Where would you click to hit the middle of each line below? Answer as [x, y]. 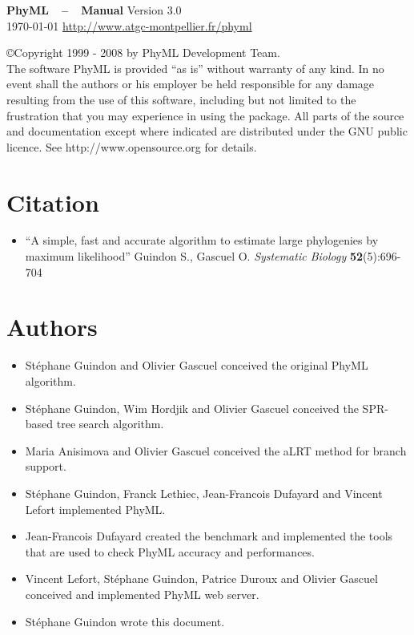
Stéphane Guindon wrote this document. [125, 621]
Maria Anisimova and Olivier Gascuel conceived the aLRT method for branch [216, 450]
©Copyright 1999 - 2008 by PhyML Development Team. [143, 53]
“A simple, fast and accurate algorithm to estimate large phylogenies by [202, 240]
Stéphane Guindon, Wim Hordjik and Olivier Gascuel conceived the [192, 408]
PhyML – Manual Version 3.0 [94, 10]
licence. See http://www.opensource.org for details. [132, 146]
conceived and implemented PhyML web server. [142, 594]
